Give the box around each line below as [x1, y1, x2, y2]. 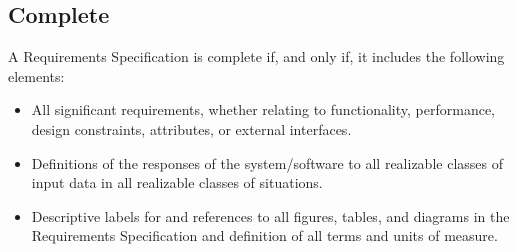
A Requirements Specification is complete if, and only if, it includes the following [8, 46, 505, 67]
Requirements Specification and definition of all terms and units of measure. [31, 225, 498, 246]
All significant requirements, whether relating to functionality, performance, [31, 99, 496, 120]
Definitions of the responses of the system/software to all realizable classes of [31, 152, 503, 173]
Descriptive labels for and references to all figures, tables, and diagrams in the [31, 205, 510, 226]
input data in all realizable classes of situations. [31, 172, 323, 193]
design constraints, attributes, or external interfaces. [31, 118, 352, 139]
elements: [8, 65, 65, 86]
